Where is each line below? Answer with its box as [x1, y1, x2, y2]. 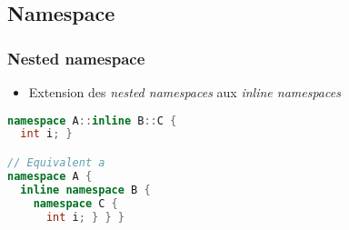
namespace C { [33, 196, 118, 210]
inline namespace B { [20, 183, 151, 196]
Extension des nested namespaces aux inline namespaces [28, 83, 341, 101]
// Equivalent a [7, 156, 105, 169]
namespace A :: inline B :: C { [7, 114, 177, 127]
